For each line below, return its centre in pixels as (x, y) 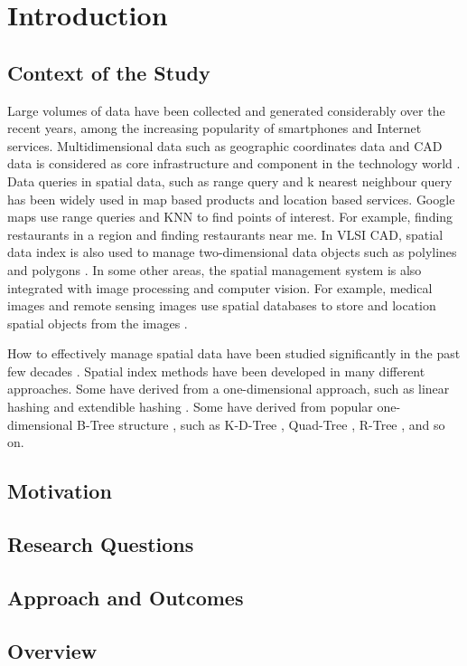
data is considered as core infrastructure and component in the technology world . (234, 163)
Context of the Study (109, 72)
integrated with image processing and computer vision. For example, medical (220, 287)
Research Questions (101, 544)
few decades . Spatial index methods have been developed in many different (216, 371)
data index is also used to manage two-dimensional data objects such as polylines (232, 252)
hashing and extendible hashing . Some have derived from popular (190, 407)
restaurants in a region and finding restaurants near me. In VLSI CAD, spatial (225, 234)
